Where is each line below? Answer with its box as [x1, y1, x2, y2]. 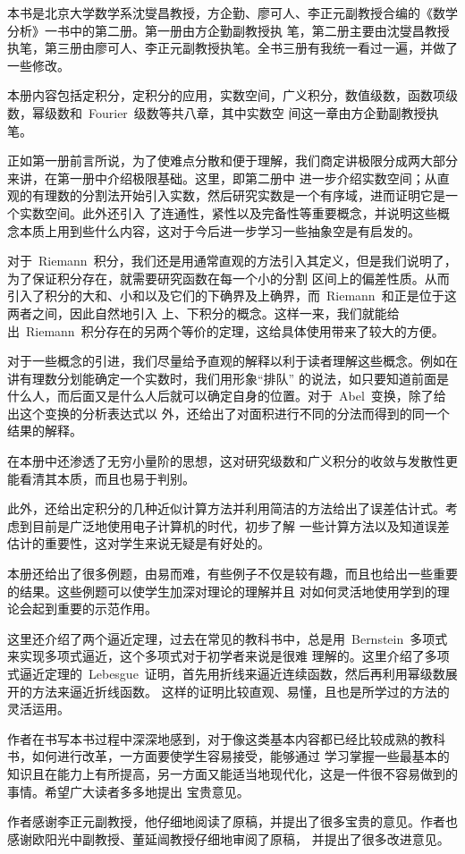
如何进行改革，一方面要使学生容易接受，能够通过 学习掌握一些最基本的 [31, 747, 450, 765]
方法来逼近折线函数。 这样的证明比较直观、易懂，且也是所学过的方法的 [31, 681, 450, 700]
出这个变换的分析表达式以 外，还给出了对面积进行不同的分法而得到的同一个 [7, 403, 450, 422]
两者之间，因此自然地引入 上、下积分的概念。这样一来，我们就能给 [7, 303, 400, 322]
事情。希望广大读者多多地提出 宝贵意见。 [7, 782, 249, 800]
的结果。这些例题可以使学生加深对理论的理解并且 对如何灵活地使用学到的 [7, 581, 437, 600]
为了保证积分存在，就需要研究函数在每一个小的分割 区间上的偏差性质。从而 [7, 268, 450, 287]
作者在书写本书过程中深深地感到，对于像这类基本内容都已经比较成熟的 [7, 729, 420, 748]
